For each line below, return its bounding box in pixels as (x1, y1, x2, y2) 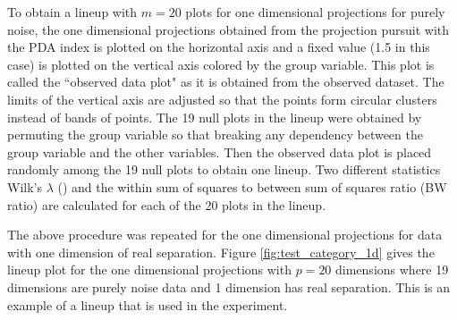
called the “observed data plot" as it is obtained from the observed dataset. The (7, 72, 444, 91)
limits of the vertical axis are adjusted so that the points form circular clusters (7, 89, 437, 108)
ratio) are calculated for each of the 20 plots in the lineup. (7, 195, 326, 214)
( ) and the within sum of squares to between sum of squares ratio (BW (57, 177, 447, 196)
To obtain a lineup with (7, 3, 138, 21)
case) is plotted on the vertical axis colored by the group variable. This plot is (7, 55, 435, 73)
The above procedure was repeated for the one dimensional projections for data (7, 225, 443, 244)
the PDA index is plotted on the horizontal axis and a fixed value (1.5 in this (7, 38, 430, 56)
